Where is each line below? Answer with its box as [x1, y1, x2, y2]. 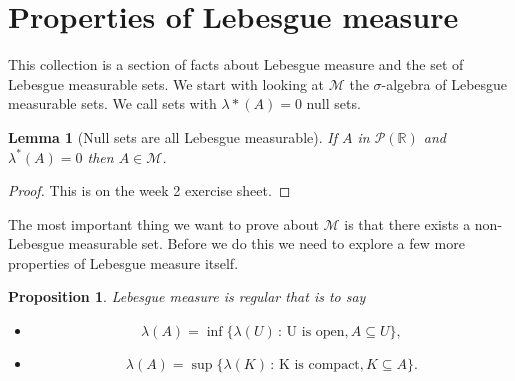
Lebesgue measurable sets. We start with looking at [8, 73, 325, 94]
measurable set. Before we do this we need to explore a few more [68, 233, 465, 254]
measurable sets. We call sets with [8, 93, 217, 114]
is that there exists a [344, 213, 471, 234]
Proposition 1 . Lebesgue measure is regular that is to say [8, 286, 366, 307]
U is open [286, 325, 345, 340]
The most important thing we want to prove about [8, 213, 319, 234]
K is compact [278, 358, 360, 373]
